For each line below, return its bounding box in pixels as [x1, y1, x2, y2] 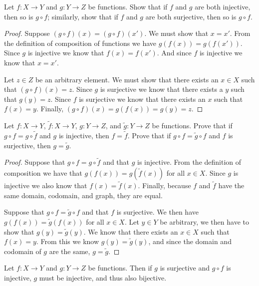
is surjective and [160, 263, 210, 273]
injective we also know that [4, 180, 87, 191]
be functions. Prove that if [152, 120, 233, 131]
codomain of [4, 246, 41, 256]
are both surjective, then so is [145, 11, 237, 21]
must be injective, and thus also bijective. [39, 272, 167, 283]
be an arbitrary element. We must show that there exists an [35, 74, 219, 84]
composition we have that [4, 167, 82, 178]
